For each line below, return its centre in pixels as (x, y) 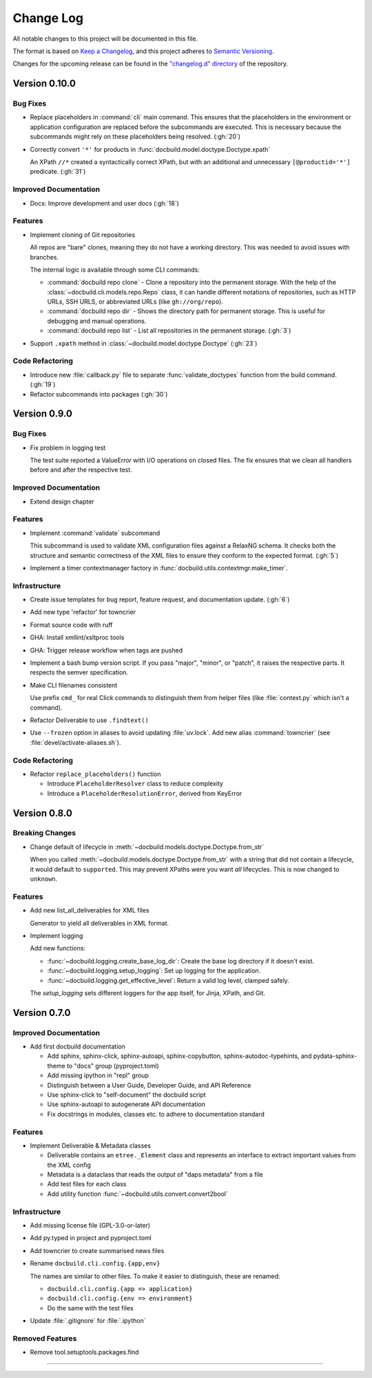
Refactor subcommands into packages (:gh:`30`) (99, 394)
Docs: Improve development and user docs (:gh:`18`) (104, 203)
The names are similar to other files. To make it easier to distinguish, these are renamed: (155, 1276)
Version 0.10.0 (44, 84)
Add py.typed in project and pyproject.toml (91, 1238)
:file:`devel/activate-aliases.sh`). (75, 742)
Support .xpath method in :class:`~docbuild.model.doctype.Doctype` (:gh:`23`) (144, 343)
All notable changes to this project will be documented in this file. (105, 39)
